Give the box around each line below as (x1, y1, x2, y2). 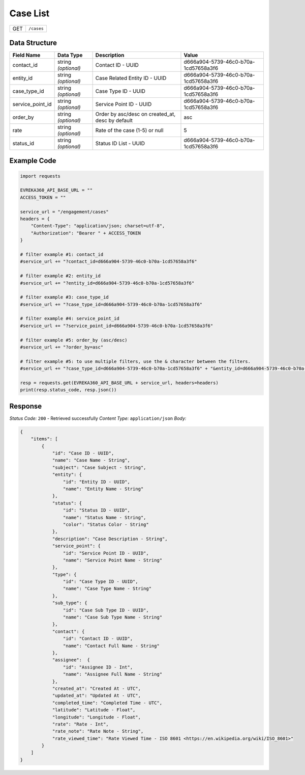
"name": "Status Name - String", (63, 515, 146, 520)
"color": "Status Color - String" (63, 521, 149, 527)
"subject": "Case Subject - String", (52, 464, 146, 470)
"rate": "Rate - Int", (52, 721, 109, 727)
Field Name (12, 51, 41, 59)
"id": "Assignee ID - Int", (63, 664, 133, 670)
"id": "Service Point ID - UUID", (63, 550, 149, 556)
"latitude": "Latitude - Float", (52, 707, 136, 713)
